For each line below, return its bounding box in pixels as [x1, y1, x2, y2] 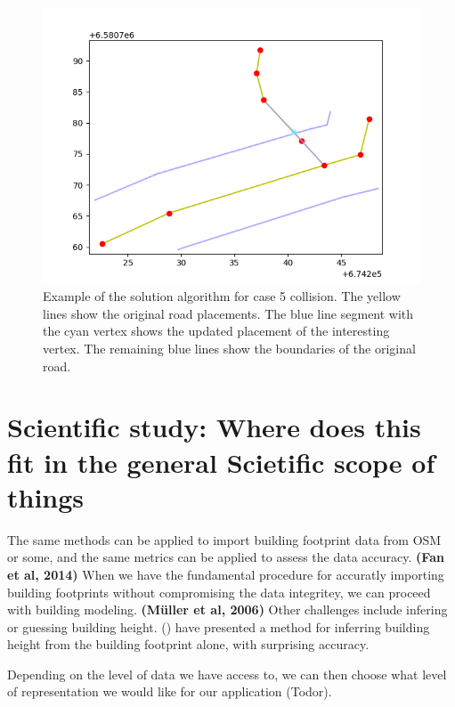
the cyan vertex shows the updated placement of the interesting [43, 321, 390, 340]
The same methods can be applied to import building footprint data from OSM [7, 530, 442, 549]
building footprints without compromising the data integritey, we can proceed [7, 582, 431, 601]
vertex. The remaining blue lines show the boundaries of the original [43, 339, 416, 358]
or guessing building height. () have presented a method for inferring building [7, 617, 430, 636]
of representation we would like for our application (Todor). [7, 682, 332, 701]
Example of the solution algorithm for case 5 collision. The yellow [43, 287, 401, 305]
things [7, 478, 85, 515]
